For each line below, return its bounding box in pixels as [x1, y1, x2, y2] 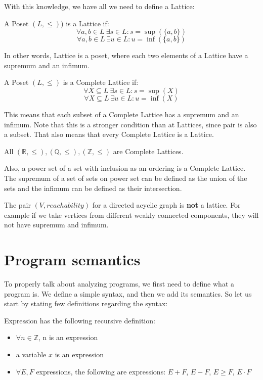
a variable [16, 349, 47, 359]
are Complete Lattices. [113, 146, 184, 156]
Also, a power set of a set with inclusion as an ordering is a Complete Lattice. [4, 163, 246, 173]
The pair [4, 200, 31, 210]
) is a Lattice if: [61, 18, 109, 28]
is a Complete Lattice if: [63, 77, 139, 87]
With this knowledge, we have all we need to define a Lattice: [4, 1, 195, 11]
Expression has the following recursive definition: [4, 315, 155, 325]
